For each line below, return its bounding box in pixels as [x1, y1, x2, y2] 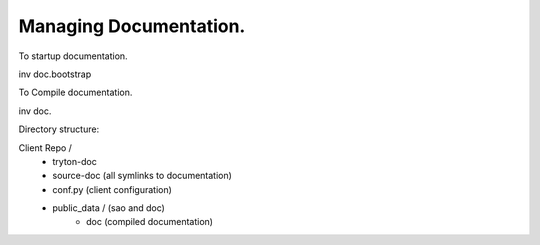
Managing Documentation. [18, 15, 246, 37]
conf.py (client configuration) [52, 183, 172, 195]
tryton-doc [52, 155, 97, 167]
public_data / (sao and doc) [52, 202, 165, 214]
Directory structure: [18, 123, 100, 135]
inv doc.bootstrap [18, 68, 92, 80]
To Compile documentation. [18, 86, 133, 99]
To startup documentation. [18, 50, 129, 62]
